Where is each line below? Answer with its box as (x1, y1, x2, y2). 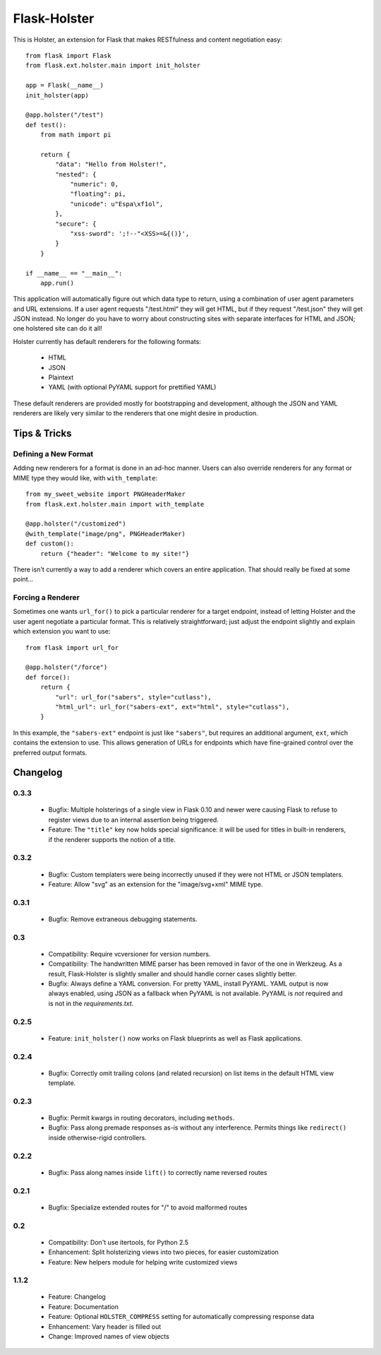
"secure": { (55, 220, 97, 227)
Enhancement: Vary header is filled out (48, 1322, 162, 1331)
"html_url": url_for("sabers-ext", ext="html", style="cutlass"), (55, 703, 290, 711)
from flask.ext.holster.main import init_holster (25, 61, 201, 70)
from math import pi (40, 131, 111, 139)
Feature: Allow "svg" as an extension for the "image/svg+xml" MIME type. (48, 880, 264, 888)
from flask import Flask (25, 52, 111, 59)
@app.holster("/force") (25, 663, 108, 671)
